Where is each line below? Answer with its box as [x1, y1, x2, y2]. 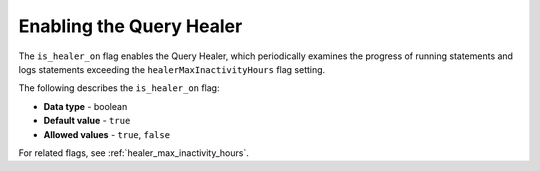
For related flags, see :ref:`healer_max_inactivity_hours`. [18, 146, 250, 159]
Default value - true [43, 115, 131, 127]
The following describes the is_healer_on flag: [18, 82, 220, 94]
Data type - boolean [43, 100, 128, 112]
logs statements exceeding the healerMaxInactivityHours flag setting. [18, 63, 326, 75]
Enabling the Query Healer [18, 15, 243, 37]
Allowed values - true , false [43, 128, 170, 140]
